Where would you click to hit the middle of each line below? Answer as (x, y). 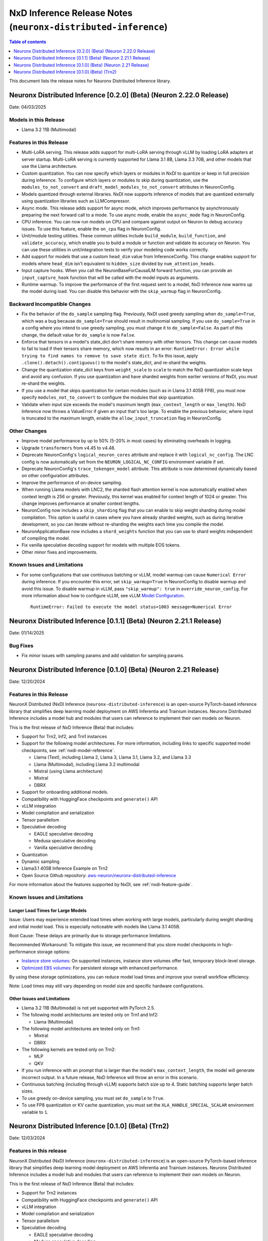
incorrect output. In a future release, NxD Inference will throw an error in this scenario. (110, 1077)
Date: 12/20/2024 (27, 682)
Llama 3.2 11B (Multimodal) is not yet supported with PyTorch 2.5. (88, 1008)
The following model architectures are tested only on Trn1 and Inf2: (90, 1015)
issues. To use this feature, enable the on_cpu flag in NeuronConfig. (91, 229)
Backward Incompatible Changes (50, 304)
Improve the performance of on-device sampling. (72, 483)
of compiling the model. (46, 538)
